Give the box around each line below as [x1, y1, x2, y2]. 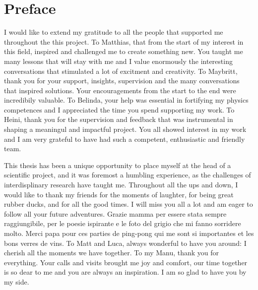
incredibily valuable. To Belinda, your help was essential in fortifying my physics [4, 95, 249, 105]
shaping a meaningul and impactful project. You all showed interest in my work [4, 124, 247, 134]
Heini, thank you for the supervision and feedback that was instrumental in [4, 114, 233, 124]
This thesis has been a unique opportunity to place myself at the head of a [4, 160, 231, 170]
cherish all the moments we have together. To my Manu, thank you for [4, 247, 219, 258]
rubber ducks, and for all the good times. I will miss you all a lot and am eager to [4, 199, 253, 209]
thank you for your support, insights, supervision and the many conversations [4, 75, 240, 86]
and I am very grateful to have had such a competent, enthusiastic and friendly [4, 133, 245, 144]
